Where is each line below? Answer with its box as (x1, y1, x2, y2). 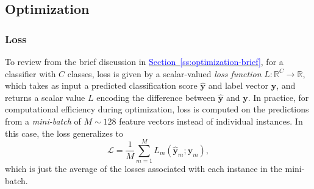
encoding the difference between (96, 91, 216, 103)
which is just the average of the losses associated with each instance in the (5, 162, 282, 175)
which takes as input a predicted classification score (5, 79, 198, 92)
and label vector (208, 79, 269, 92)
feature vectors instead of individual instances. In (119, 114, 303, 127)
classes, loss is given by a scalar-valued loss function (67, 67, 262, 80)
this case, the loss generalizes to (5, 126, 124, 139)
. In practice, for (248, 91, 309, 103)
